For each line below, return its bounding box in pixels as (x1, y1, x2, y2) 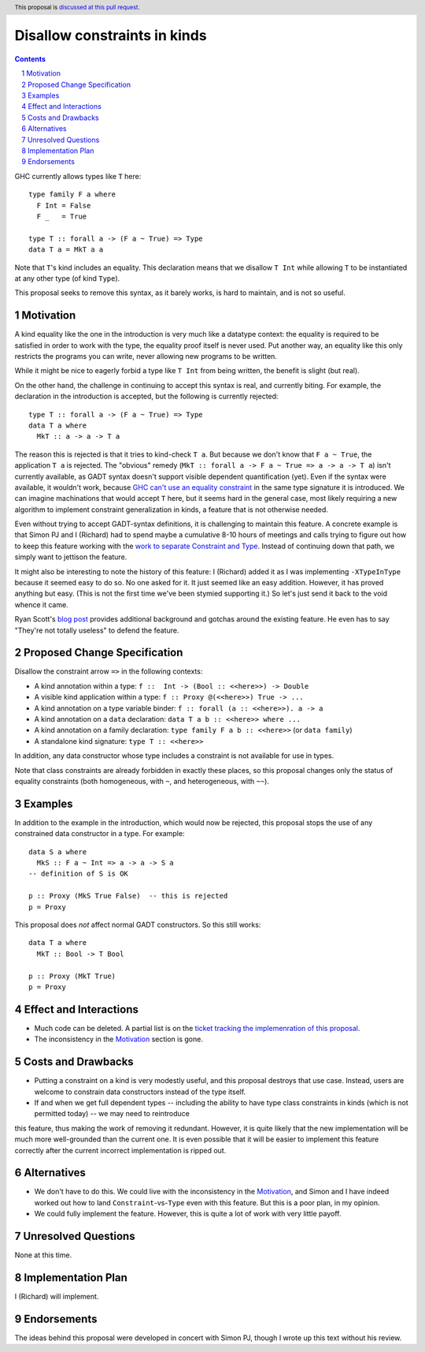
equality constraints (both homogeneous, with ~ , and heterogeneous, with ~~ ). (14, 777, 269, 786)
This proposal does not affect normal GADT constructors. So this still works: (14, 920, 261, 930)
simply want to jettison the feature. (14, 552, 128, 562)
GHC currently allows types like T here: (14, 171, 142, 181)
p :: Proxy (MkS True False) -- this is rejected (28, 891, 228, 901)
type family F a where (28, 190, 116, 199)
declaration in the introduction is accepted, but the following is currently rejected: (14, 391, 279, 401)
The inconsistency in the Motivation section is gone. (34, 1034, 204, 1044)
